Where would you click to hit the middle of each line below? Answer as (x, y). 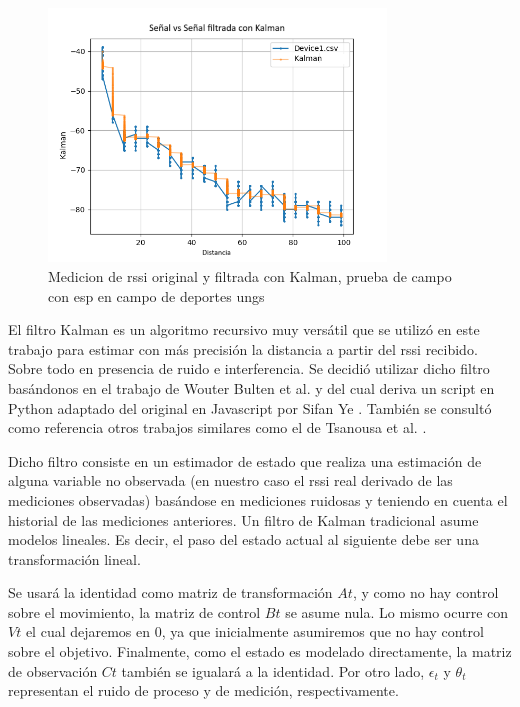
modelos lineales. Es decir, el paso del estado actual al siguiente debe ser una (243, 539)
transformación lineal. (74, 558)
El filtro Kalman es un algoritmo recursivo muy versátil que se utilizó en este (244, 329)
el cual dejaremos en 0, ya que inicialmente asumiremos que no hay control (254, 631)
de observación (53, 670)
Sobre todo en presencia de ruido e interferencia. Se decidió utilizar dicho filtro (249, 368)
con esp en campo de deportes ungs (156, 295)
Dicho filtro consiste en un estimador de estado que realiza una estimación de (245, 460)
